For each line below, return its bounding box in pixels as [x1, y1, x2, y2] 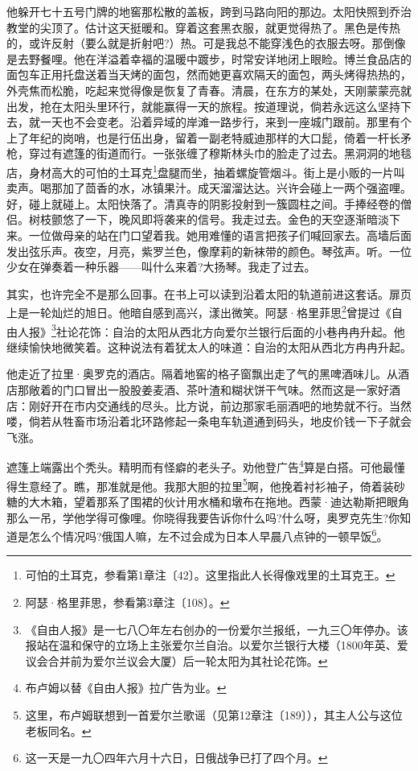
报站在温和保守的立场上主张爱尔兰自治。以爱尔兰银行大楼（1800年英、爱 [25, 637, 408, 653]
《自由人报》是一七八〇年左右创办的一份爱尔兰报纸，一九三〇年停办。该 [25, 621, 408, 637]
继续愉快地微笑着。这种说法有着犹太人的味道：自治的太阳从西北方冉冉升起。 [6, 338, 412, 355]
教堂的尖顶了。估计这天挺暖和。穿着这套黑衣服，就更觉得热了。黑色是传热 [6, 19, 400, 35]
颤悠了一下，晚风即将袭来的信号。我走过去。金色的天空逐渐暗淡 [51, 211, 389, 228]
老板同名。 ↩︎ [25, 722, 92, 739]
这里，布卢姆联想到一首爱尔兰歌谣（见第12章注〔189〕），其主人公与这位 [25, 706, 403, 723]
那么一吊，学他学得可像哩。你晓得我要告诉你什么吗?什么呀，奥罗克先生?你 [6, 509, 400, 526]
